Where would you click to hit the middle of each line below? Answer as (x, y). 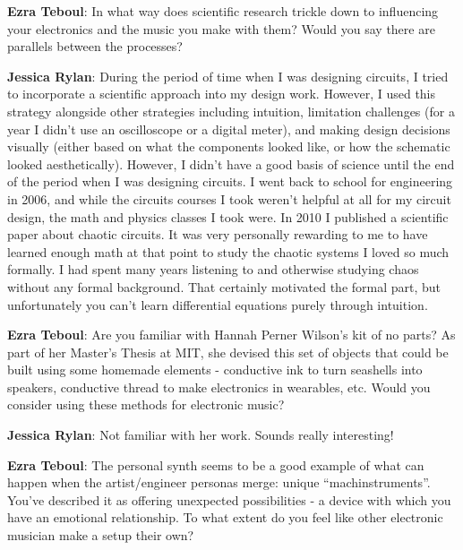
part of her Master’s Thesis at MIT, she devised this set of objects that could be (228, 352)
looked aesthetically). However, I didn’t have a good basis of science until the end (231, 163)
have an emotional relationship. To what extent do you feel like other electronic (225, 517)
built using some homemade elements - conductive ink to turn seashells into (215, 370)
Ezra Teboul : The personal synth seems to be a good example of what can (216, 464)
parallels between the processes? (95, 46)
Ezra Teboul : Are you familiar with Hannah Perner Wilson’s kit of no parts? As (231, 335)
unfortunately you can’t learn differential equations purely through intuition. (218, 304)
